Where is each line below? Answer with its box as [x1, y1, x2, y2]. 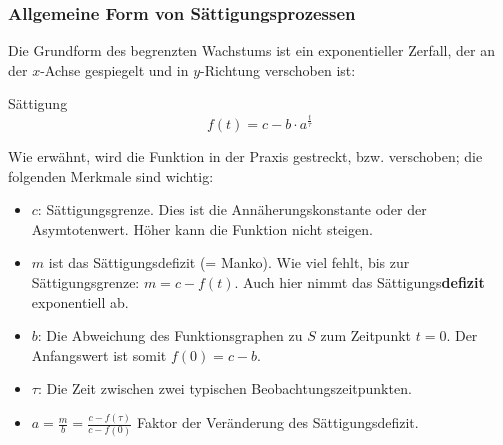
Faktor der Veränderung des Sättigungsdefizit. [136, 412, 419, 433]
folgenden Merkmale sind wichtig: [8, 165, 214, 186]
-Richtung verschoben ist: [200, 59, 356, 80]
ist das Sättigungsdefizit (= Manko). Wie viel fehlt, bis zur [48, 252, 410, 273]
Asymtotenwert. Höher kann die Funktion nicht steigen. [31, 218, 373, 239]
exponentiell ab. [31, 291, 129, 312]
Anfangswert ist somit [31, 344, 167, 365]
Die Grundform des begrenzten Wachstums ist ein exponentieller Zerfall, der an [8, 40, 495, 61]
